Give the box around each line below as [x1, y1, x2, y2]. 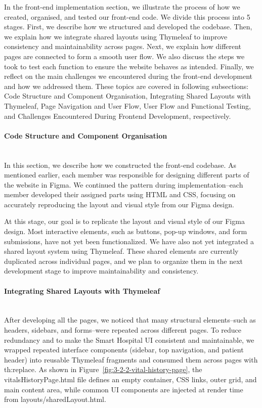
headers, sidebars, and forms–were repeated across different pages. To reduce [4, 325, 242, 335]
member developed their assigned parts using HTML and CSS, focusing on [4, 189, 236, 200]
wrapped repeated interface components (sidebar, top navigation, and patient [4, 344, 244, 355]
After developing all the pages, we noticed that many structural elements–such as [4, 314, 256, 325]
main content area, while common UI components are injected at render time [4, 384, 243, 394]
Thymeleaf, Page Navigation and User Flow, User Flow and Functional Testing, [4, 100, 251, 111]
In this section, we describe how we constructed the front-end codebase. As [4, 159, 237, 170]
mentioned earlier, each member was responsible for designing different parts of [4, 169, 249, 180]
